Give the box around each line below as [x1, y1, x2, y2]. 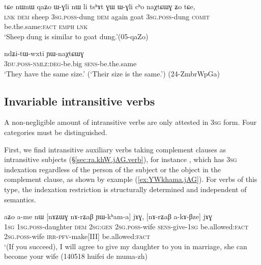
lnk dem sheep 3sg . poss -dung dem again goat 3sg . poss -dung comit [4, 11, 210, 21]
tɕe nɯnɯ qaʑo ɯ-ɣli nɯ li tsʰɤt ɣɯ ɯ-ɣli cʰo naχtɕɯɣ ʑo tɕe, [4, 1, 195, 11]
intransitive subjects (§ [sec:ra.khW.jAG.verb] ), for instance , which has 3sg [4, 154, 237, 165]
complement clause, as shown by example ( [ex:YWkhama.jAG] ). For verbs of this [4, 174, 257, 184]
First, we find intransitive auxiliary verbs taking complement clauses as [4, 144, 226, 154]
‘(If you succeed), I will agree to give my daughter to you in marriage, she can [4, 241, 247, 251]
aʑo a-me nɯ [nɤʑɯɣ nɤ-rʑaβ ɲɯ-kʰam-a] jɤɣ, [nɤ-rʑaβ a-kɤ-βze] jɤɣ [4, 211, 213, 222]
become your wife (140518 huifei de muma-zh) [4, 251, 148, 261]
